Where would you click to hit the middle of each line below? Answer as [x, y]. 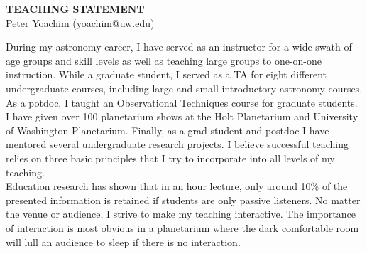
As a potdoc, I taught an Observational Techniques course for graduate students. [182, 102]
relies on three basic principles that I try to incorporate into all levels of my [170, 158]
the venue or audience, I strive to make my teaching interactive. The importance [181, 214]
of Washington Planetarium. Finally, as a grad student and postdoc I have [168, 130]
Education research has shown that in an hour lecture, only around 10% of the [177, 186]
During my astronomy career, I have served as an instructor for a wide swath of [179, 47]
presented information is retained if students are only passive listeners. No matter [183, 200]
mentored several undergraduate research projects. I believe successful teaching [177, 144]
